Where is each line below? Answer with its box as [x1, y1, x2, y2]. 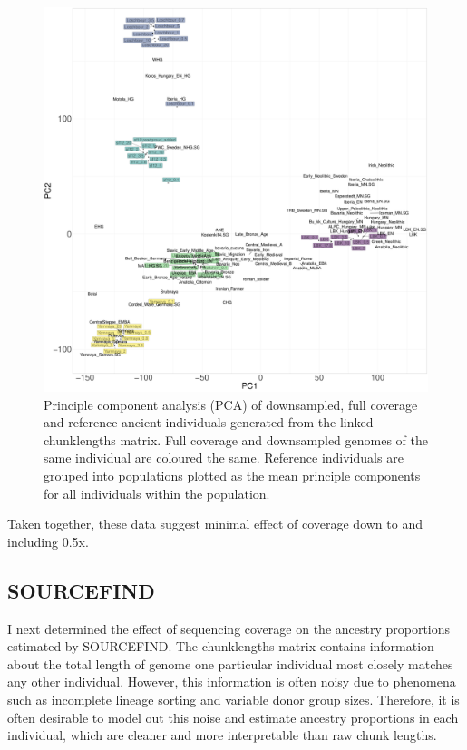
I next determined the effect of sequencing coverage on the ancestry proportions [7, 619, 451, 638]
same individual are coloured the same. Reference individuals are [44, 448, 404, 467]
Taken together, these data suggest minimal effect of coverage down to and [7, 514, 423, 533]
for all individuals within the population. [44, 483, 270, 502]
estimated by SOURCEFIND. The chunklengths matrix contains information [7, 637, 434, 656]
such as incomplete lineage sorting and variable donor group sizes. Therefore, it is [7, 689, 460, 708]
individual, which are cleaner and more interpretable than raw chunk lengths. [7, 726, 437, 745]
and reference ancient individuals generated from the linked [44, 413, 374, 432]
